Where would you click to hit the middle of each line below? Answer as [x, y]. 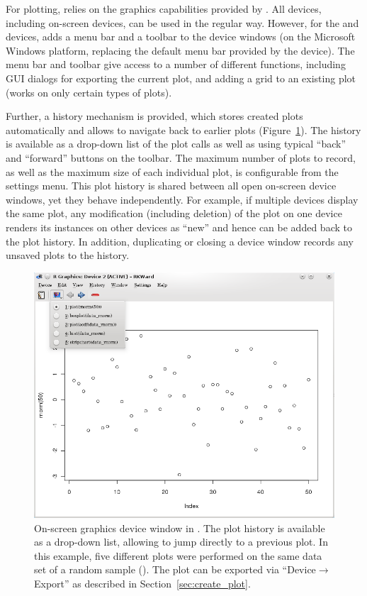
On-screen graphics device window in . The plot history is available [180, 528]
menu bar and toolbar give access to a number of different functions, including [176, 64]
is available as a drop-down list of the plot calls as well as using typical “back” [176, 144]
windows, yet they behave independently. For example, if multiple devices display [182, 199]
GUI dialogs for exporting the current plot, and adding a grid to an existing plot [181, 78]
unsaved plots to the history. [68, 255]
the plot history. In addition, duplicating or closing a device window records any [180, 241]
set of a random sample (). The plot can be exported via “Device [175, 569]
